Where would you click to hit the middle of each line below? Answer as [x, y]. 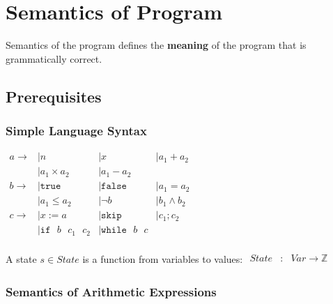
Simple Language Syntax [76, 131]
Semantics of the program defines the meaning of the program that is [156, 45]
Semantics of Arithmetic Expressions [111, 291]
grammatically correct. [54, 58]
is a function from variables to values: [163, 258]
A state [21, 258]
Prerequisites [54, 96]
